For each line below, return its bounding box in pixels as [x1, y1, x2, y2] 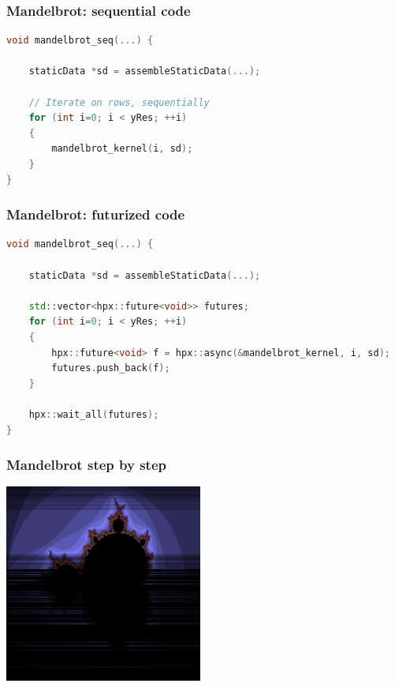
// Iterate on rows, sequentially [28, 96, 210, 108]
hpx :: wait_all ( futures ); [28, 408, 159, 420]
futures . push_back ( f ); [51, 362, 170, 374]
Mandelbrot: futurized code [6, 205, 185, 224]
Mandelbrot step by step [6, 455, 166, 475]
